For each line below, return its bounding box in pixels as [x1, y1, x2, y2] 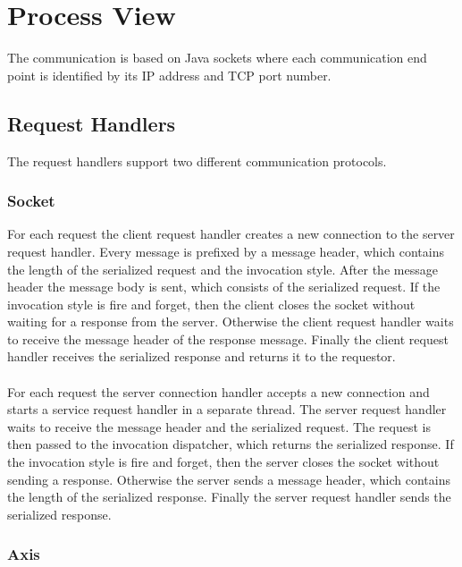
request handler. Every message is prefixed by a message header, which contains [7, 241, 444, 260]
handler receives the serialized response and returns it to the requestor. [7, 347, 396, 366]
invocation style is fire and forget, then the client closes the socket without [7, 294, 416, 313]
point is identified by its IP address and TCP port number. [7, 65, 332, 84]
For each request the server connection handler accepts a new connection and [7, 382, 430, 401]
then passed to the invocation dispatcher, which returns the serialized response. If [7, 435, 454, 453]
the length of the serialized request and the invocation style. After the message [7, 259, 438, 278]
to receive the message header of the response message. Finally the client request [7, 329, 449, 348]
